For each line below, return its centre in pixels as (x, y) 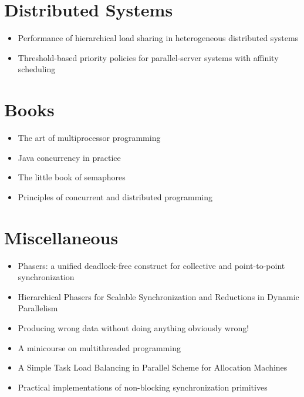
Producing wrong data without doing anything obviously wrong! (134, 327)
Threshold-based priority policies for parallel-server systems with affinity (148, 57)
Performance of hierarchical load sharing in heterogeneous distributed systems (158, 38)
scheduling (37, 69)
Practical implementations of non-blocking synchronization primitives (143, 387)
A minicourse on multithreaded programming (99, 347)
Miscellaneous (61, 237)
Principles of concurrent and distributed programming (115, 196)
